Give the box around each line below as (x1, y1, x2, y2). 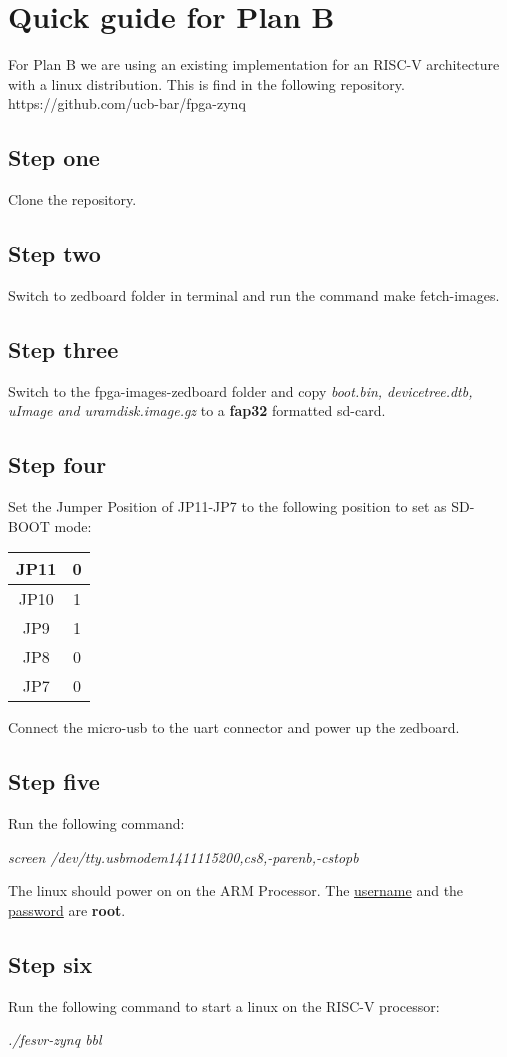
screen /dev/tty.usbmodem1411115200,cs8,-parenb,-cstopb (8, 846, 359, 867)
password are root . (8, 899, 126, 920)
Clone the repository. (8, 189, 137, 210)
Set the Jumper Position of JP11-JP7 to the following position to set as (8, 496, 447, 517)
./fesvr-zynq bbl (8, 1029, 102, 1050)
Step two (8, 238, 101, 269)
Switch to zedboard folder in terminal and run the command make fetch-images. (8, 284, 500, 305)
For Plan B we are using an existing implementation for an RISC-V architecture (8, 54, 500, 75)
